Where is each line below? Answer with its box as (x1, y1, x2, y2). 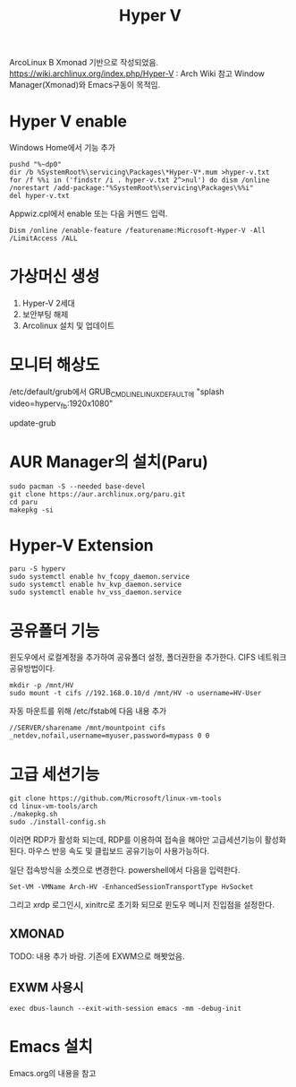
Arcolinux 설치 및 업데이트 (21, 320, 114, 332)
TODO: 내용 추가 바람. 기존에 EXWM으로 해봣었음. (9, 951, 185, 962)
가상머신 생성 (9, 266, 100, 287)
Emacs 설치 (9, 1037, 94, 1057)
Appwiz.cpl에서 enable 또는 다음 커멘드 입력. (9, 208, 168, 220)
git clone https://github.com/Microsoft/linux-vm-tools (9, 794, 222, 803)
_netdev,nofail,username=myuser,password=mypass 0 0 (9, 731, 210, 740)
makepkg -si (9, 505, 54, 514)
